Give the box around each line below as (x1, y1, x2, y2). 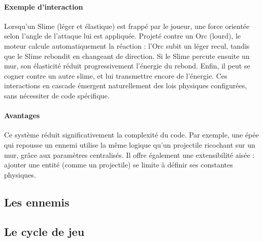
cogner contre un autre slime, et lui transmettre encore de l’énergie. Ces (4, 70, 227, 81)
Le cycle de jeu (4, 224, 85, 239)
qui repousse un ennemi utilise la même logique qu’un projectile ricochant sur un (4, 139, 255, 150)
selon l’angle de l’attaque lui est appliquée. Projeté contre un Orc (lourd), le (4, 30, 241, 41)
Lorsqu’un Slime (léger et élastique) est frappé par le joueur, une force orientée (4, 20, 250, 31)
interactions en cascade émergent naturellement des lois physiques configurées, (4, 80, 247, 91)
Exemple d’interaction (4, 1, 83, 12)
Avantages (4, 110, 40, 121)
